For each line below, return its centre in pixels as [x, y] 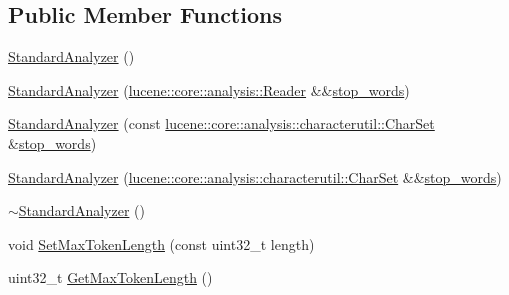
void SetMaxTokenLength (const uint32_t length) [161, 243]
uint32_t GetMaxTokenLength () [110, 277]
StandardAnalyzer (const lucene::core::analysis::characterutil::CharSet [221, 123]
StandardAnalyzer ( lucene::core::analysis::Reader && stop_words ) [209, 89]
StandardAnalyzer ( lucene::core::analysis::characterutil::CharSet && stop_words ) [255, 176]
